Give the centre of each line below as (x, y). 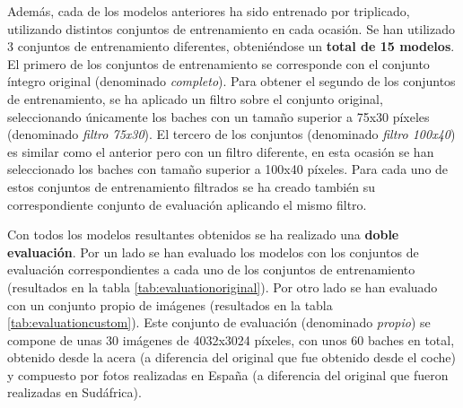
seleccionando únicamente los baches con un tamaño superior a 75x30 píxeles (218, 116)
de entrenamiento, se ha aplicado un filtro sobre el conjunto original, (195, 98)
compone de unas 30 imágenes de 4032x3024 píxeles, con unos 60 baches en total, (231, 339)
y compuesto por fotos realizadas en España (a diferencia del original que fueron (228, 374)
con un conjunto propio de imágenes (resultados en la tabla (170, 304)
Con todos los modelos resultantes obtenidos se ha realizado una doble (203, 234)
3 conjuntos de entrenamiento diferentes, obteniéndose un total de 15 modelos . (231, 46)
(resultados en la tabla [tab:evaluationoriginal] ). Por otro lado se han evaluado (223, 286)
